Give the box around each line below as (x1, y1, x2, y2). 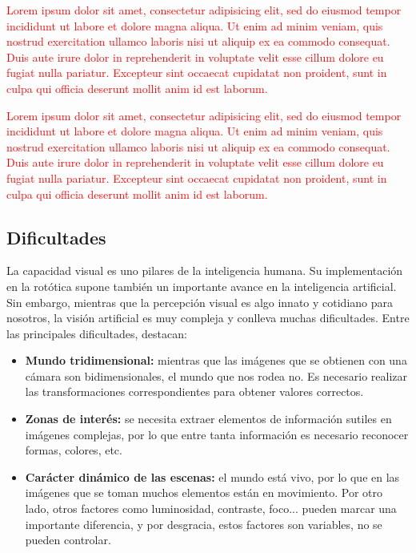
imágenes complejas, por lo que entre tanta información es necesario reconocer (25, 426, 409, 442)
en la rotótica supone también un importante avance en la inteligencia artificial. (6, 277, 397, 294)
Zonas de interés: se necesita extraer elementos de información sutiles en (25, 410, 392, 427)
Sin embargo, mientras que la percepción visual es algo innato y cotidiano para (6, 293, 394, 310)
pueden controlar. (25, 531, 111, 548)
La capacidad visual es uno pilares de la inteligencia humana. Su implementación (6, 262, 403, 279)
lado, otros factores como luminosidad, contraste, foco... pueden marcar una (25, 500, 397, 517)
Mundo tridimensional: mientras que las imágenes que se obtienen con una (25, 352, 407, 369)
